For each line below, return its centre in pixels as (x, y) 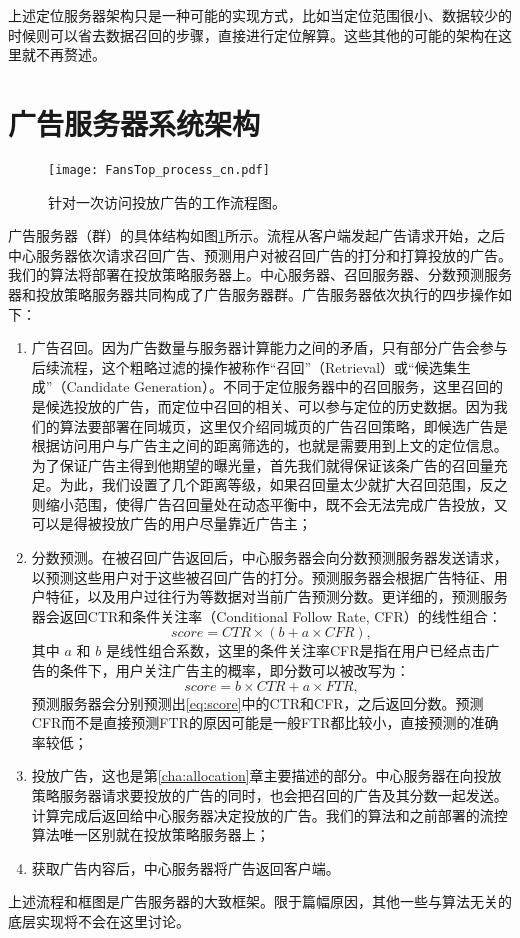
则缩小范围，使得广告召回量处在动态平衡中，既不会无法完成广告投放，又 (269, 503)
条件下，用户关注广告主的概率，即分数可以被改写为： (234, 670)
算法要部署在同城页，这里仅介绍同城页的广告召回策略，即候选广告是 (283, 425)
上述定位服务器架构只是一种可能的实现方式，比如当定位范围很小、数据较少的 (260, 15)
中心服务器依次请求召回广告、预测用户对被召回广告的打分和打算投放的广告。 (260, 254)
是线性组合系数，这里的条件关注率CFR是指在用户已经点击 (295, 650)
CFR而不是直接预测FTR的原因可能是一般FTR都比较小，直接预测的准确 (265, 722)
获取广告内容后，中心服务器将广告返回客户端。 (185, 867)
